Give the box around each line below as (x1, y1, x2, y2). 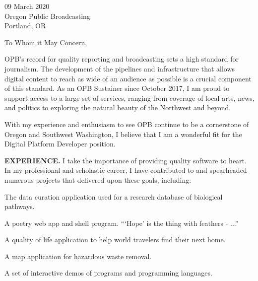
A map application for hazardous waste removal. (4, 251, 152, 261)
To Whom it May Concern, (4, 37, 87, 47)
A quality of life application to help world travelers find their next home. (4, 234, 226, 245)
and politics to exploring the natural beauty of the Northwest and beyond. (4, 102, 231, 113)
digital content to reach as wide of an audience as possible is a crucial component (4, 73, 252, 83)
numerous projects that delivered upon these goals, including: (4, 174, 192, 185)
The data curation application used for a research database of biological (4, 191, 223, 202)
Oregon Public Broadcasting (4, 10, 90, 21)
